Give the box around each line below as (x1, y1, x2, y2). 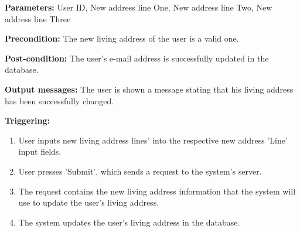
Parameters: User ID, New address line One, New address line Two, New (5, 1, 272, 13)
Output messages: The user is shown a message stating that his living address (5, 83, 294, 95)
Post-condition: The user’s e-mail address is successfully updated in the (5, 52, 269, 64)
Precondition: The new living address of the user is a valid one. (5, 32, 239, 45)
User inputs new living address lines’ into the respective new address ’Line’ (18, 134, 288, 146)
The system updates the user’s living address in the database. (18, 216, 240, 228)
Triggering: (5, 114, 50, 127)
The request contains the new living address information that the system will (18, 185, 296, 197)
